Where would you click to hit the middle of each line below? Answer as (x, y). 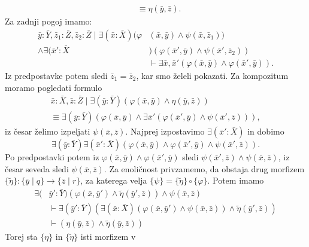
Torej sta (21, 237)
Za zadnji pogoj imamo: (49, 21)
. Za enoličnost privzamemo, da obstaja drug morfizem (204, 168)
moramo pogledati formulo (54, 87)
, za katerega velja (114, 180)
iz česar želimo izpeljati (48, 131)
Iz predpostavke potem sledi (56, 75)
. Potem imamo (236, 180)
